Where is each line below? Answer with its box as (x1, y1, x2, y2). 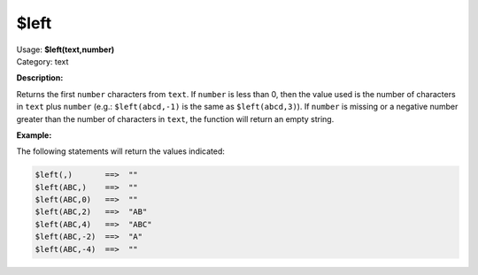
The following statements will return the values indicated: (16, 146, 226, 157)
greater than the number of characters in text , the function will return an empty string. (16, 113, 335, 124)
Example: (16, 129, 52, 141)
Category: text (16, 56, 69, 66)
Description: (16, 73, 64, 83)
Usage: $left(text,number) (16, 44, 115, 55)
